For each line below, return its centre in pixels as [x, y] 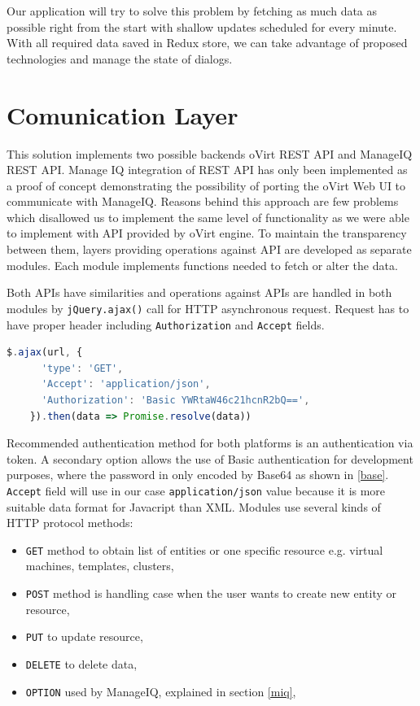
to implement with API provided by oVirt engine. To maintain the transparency [207, 233]
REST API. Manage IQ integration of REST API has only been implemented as [207, 170]
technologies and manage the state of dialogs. [120, 58]
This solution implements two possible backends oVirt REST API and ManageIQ [210, 153]
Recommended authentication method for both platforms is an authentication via [210, 443]
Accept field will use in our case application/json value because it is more [196, 490]
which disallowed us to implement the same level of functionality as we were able [208, 217]
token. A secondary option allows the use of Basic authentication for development [210, 458]
